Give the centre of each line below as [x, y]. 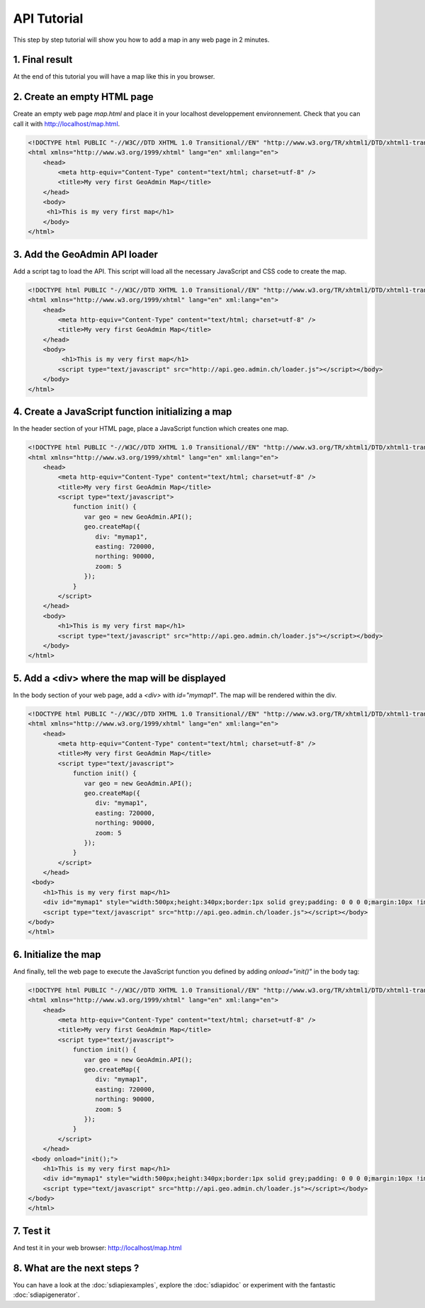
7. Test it [32, 1230]
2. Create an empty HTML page [83, 97]
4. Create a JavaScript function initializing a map [123, 412]
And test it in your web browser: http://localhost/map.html [97, 1248]
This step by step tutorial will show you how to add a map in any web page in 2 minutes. [141, 40]
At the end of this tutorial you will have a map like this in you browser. [114, 77]
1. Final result [43, 60]
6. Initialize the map [57, 954]
